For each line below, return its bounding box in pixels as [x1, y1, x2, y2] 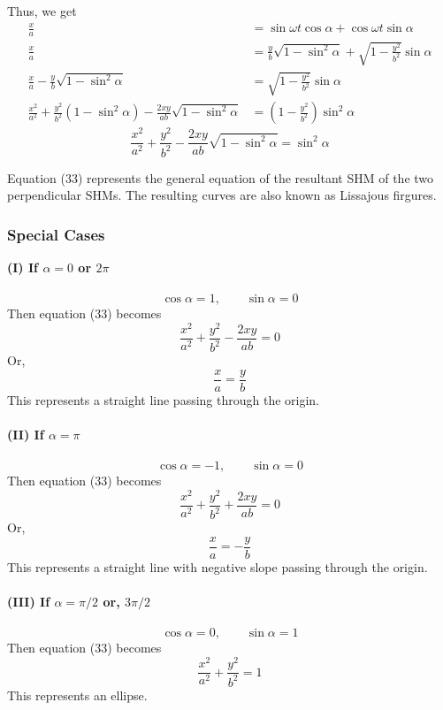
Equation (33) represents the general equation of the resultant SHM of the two [7, 168, 434, 187]
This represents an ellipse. [7, 685, 148, 704]
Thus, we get [7, 2, 77, 19]
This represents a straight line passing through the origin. [7, 390, 320, 408]
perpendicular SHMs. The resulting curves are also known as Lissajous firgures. [7, 186, 437, 204]
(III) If [7, 592, 50, 611]
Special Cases [7, 223, 105, 245]
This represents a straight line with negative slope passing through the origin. [7, 558, 428, 576]
